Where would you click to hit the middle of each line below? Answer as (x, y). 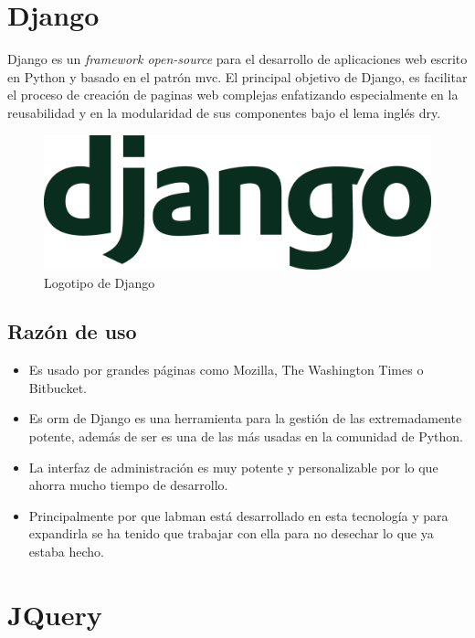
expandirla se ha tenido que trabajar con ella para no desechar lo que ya (231, 533)
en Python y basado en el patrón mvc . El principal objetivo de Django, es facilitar (237, 76)
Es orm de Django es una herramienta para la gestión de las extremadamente (245, 418)
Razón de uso (72, 331)
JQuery (55, 614)
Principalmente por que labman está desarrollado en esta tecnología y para (238, 515)
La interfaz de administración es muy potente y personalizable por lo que (233, 467)
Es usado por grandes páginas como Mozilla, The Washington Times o (226, 370)
